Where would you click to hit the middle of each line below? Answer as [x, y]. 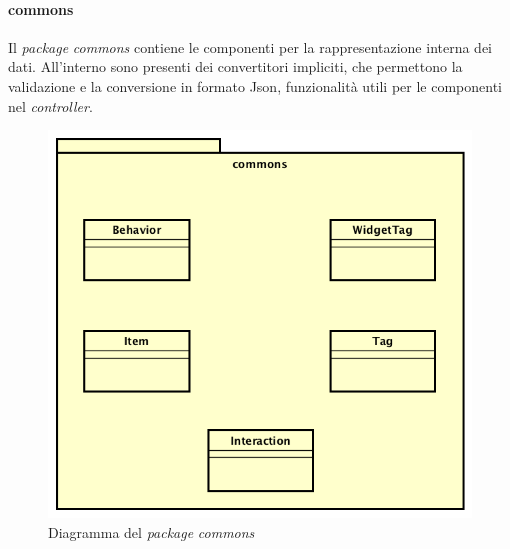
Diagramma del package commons [151, 531]
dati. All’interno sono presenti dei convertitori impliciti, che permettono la [235, 66]
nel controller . [50, 105]
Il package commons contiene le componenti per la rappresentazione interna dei [250, 46]
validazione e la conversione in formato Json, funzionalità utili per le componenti [255, 85]
